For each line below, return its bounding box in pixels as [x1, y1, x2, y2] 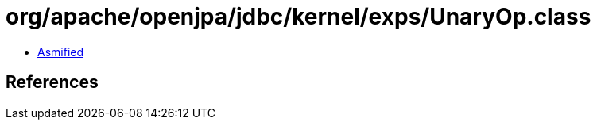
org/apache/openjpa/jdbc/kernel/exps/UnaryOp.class [6, 3, 591, 30]
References [6, 72, 99, 93]
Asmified [37, 44, 84, 59]
